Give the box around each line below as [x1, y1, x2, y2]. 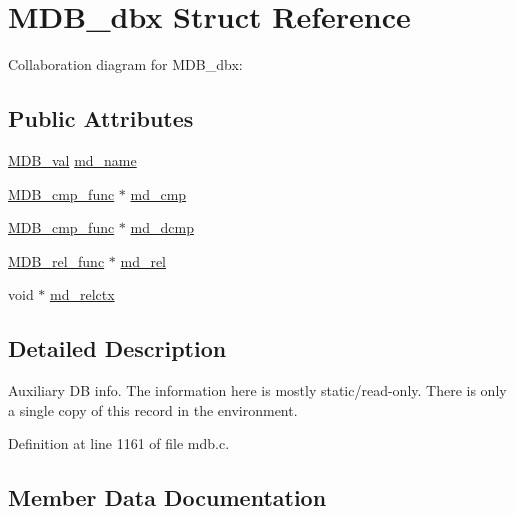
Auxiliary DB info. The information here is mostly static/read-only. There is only [8, 380, 507, 401]
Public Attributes [8, 103, 194, 134]
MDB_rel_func [8, 250, 105, 271]
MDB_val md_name [8, 149, 137, 170]
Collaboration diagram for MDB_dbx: [8, 54, 243, 75]
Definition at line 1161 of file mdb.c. [8, 433, 230, 454]
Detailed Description [8, 333, 227, 364]
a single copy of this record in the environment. [8, 399, 298, 420]
